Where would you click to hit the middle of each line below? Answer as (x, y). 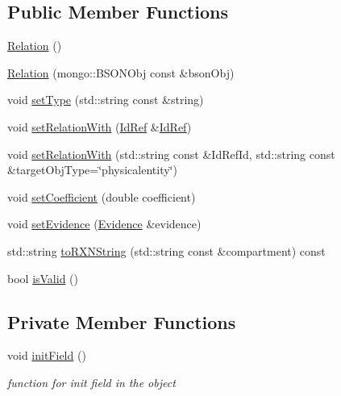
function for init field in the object (91, 382)
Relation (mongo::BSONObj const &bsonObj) (121, 72)
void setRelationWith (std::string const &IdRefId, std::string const (171, 154)
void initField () (47, 355)
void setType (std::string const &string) (106, 100)
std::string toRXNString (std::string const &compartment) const (166, 250)
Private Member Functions (122, 321)
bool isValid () (43, 278)
